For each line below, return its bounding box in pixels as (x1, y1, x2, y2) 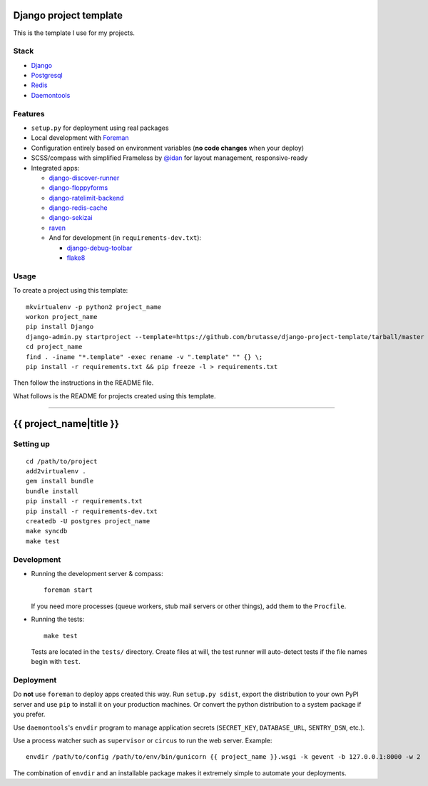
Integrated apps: (31, 163, 80, 172)
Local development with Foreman (31, 133, 129, 142)
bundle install (26, 487, 79, 495)
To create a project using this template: (13, 286, 128, 295)
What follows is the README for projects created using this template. (13, 391, 216, 400)
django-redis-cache (49, 203, 108, 212)
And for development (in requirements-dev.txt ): (49, 233, 202, 242)
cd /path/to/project (26, 457, 98, 465)
